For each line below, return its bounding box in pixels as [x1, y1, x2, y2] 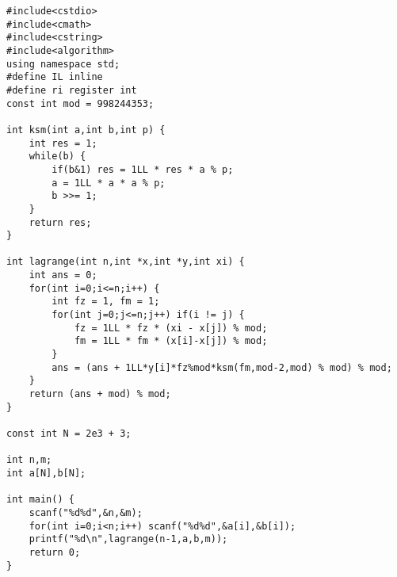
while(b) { [29, 151, 86, 162]
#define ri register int [6, 84, 137, 96]
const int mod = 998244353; [6, 97, 155, 109]
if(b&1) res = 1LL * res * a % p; [52, 163, 234, 175]
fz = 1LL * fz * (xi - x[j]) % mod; [74, 322, 268, 334]
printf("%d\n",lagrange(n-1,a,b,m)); [29, 533, 228, 545]
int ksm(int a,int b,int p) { [6, 124, 166, 136]
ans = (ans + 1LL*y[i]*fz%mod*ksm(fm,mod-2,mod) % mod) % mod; [52, 361, 392, 373]
